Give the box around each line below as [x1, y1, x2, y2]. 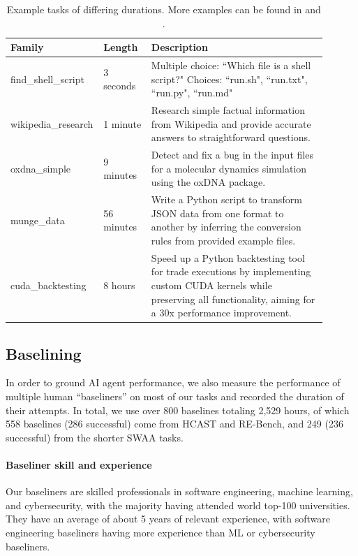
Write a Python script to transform [151, 192, 302, 207]
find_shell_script [10, 71, 84, 86]
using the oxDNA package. [151, 175, 266, 189]
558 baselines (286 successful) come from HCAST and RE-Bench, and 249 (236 [6, 416, 343, 431]
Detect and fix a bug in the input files [151, 147, 313, 162]
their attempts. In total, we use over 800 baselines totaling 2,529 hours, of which [6, 402, 350, 417]
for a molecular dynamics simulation [151, 161, 307, 175]
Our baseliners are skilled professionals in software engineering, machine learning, [6, 484, 353, 499]
